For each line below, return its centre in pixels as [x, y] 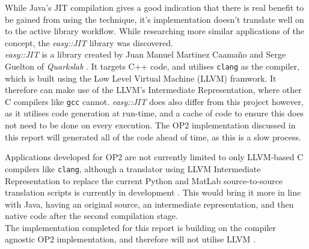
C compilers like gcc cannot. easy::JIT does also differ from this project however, [154, 101]
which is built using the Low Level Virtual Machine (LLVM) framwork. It [141, 78]
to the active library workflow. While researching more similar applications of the [154, 31]
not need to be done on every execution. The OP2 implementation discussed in [150, 125]
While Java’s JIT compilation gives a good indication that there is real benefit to [154, 7]
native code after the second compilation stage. [91, 216]
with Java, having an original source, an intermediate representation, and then [149, 204]
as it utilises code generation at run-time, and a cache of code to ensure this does [154, 113]
